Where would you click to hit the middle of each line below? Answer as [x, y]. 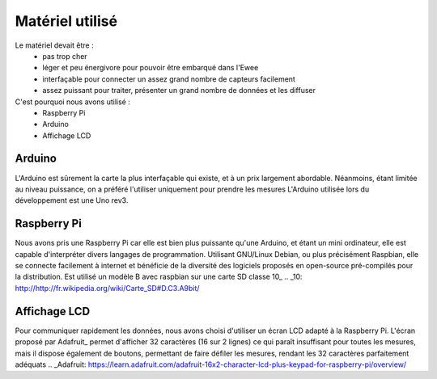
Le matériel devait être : [54, 45]
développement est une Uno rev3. [72, 200]
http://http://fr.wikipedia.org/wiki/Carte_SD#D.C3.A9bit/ [107, 288]
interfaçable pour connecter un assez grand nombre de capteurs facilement [169, 79]
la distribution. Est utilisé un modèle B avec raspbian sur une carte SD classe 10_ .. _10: [159, 277]
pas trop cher [65, 56]
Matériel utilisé [66, 21]
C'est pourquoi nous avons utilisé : [73, 102]
